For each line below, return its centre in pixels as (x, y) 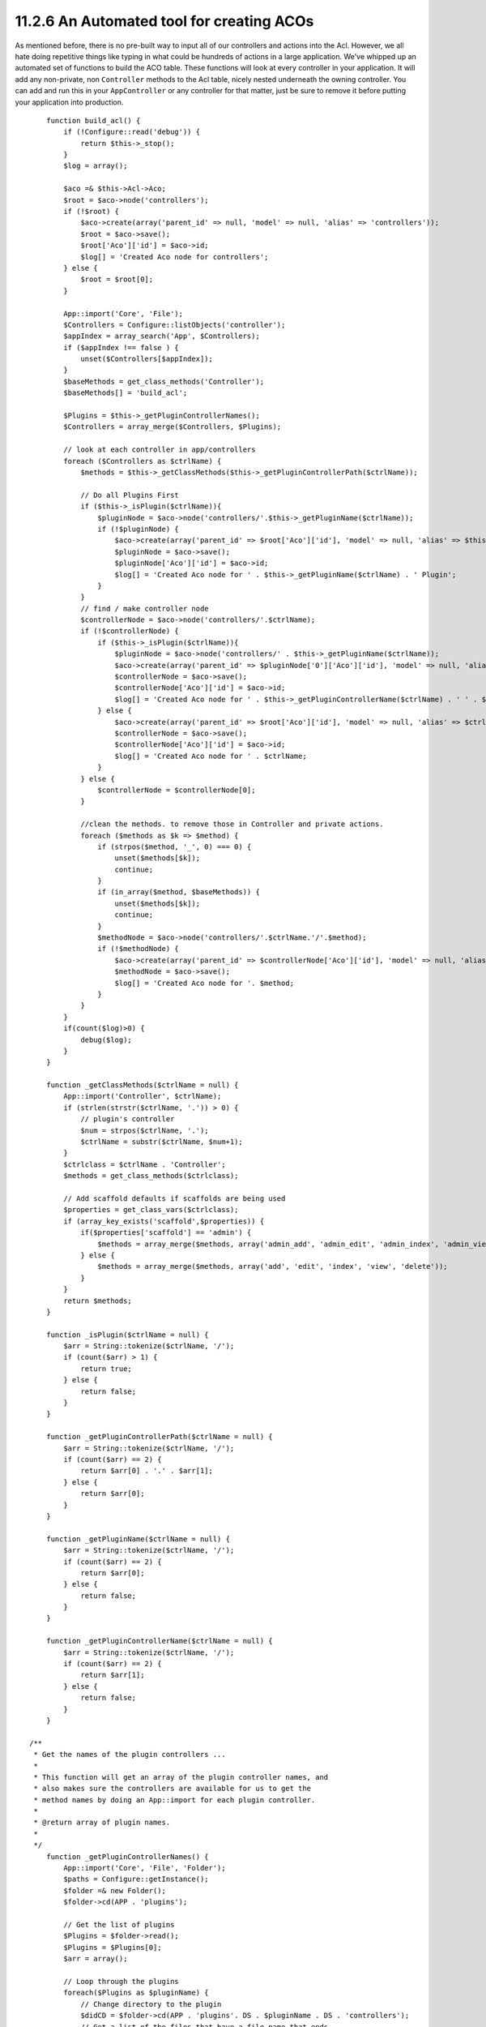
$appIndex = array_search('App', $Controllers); (162, 336)
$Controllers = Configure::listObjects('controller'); (175, 325)
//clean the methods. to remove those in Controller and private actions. (232, 824)
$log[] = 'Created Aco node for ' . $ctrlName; (211, 756)
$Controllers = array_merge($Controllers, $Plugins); (173, 427)
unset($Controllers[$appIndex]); (147, 359)
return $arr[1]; (113, 1675)
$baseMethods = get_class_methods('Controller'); (164, 381)
